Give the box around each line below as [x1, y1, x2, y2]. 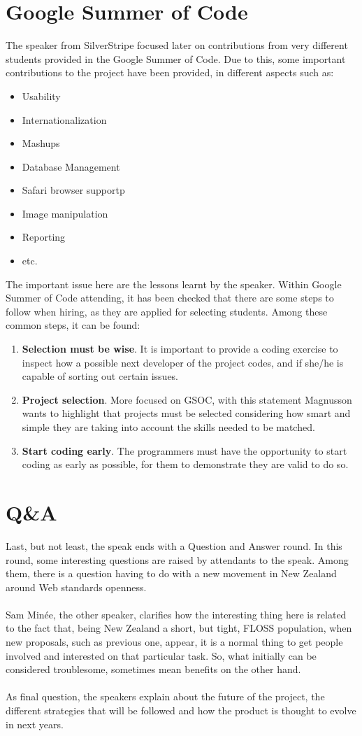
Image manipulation [22, 206, 108, 220]
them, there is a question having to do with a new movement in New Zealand [6, 566, 337, 581]
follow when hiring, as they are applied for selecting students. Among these [6, 304, 328, 318]
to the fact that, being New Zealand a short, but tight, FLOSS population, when [6, 621, 352, 635]
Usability [22, 88, 61, 103]
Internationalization [22, 112, 107, 127]
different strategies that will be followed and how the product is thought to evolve [6, 703, 356, 718]
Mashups [22, 136, 60, 150]
